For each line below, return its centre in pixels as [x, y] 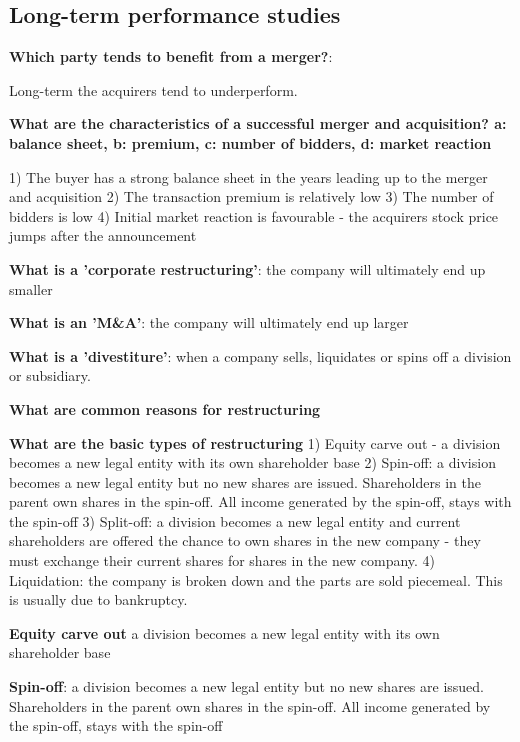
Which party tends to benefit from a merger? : [171, 56]
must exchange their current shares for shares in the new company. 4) [222, 560]
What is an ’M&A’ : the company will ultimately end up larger [209, 322]
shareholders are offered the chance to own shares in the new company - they [245, 540]
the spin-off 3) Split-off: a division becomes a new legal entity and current [235, 520]
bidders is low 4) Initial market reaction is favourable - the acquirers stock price [254, 215]
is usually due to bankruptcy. [98, 599]
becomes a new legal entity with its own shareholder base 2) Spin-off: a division [252, 462]
